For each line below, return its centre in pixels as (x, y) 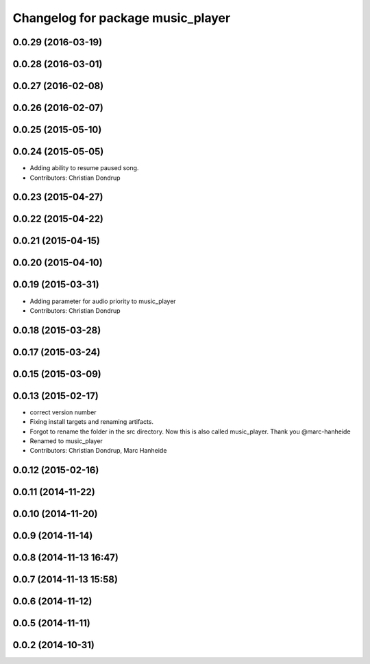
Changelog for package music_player (122, 18)
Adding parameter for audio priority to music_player (103, 301)
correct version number (63, 412)
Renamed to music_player (66, 441)
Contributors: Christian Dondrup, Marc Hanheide (98, 451)
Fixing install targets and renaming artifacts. (92, 422)
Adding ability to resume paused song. (84, 168)
